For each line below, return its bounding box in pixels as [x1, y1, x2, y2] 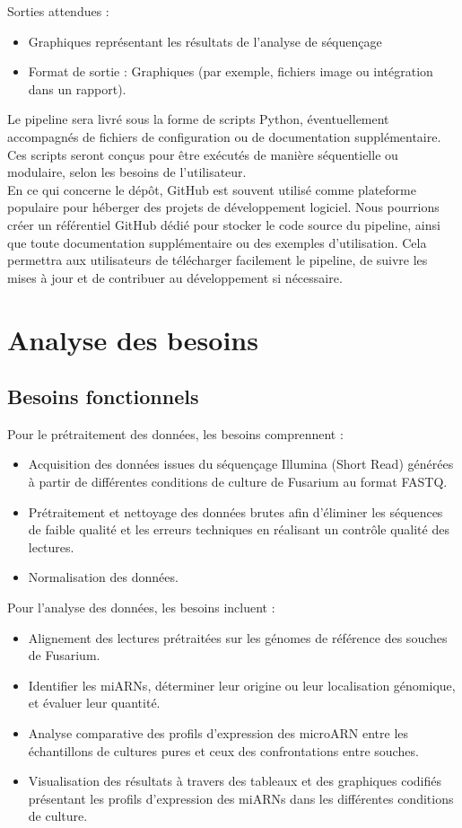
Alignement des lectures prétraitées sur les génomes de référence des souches [28, 628, 448, 647]
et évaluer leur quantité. [28, 693, 161, 712]
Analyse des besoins [7, 321, 258, 357]
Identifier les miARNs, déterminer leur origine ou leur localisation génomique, [28, 675, 456, 694]
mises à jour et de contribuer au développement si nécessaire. [7, 268, 343, 286]
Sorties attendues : [7, 2, 109, 20]
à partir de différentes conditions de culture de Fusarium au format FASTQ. [28, 472, 448, 491]
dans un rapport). [28, 79, 126, 98]
